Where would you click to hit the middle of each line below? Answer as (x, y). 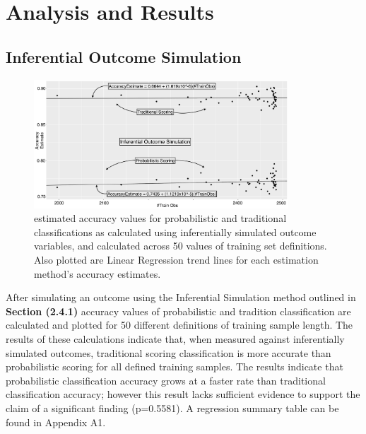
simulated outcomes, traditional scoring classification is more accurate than (169, 352)
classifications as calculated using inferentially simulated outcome (175, 231)
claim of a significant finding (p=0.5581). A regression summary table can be (172, 408)
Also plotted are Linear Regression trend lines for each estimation (176, 260)
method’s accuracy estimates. (98, 273)
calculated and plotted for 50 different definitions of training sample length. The (179, 325)
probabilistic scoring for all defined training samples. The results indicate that (175, 366)
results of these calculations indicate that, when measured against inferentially (175, 339)
